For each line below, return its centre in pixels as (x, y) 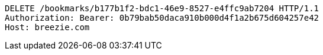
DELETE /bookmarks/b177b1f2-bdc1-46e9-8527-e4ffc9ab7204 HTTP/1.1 (162, 8)
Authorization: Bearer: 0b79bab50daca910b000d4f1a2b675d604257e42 (162, 18)
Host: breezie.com (47, 27)
